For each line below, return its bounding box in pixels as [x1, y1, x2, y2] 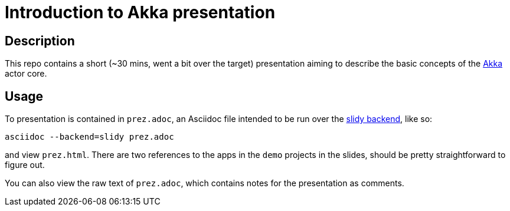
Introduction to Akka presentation [5, 2, 276, 22]
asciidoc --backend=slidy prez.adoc [5, 132, 174, 142]
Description [5, 33, 75, 48]
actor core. [5, 68, 47, 79]
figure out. [5, 160, 45, 170]
